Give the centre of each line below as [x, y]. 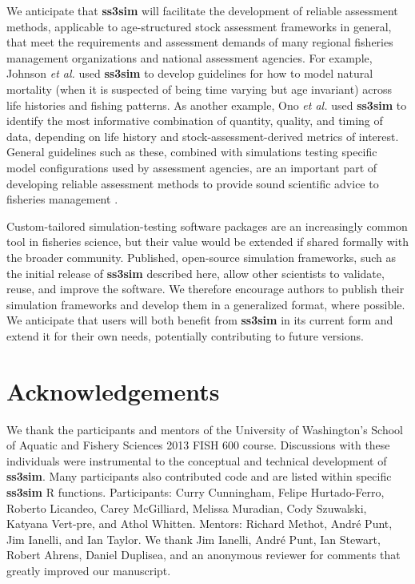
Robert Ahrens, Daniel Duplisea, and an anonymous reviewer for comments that [204, 555]
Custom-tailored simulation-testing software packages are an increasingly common [207, 226]
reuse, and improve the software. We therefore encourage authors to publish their [206, 289]
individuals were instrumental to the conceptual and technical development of [197, 460]
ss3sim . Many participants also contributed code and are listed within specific [199, 476]
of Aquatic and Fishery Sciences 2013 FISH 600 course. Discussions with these [198, 445]
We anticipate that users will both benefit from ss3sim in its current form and [200, 320]
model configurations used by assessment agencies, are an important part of [192, 167]
